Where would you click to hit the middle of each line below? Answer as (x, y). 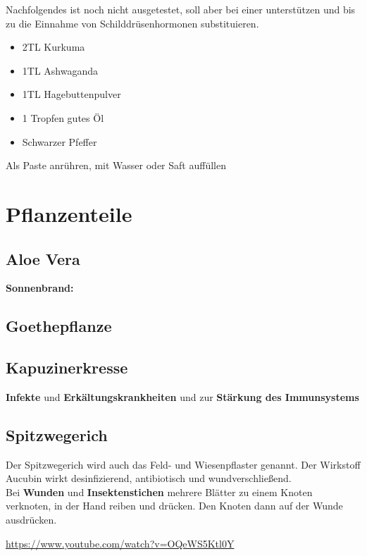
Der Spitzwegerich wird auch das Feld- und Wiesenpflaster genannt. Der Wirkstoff (183, 464)
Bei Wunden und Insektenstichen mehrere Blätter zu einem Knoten (159, 492)
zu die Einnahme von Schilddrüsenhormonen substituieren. (132, 23)
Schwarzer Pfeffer (60, 141)
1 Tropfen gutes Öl (63, 117)
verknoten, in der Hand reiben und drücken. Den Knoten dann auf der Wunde (174, 506)
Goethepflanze (59, 326)
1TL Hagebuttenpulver (71, 94)
